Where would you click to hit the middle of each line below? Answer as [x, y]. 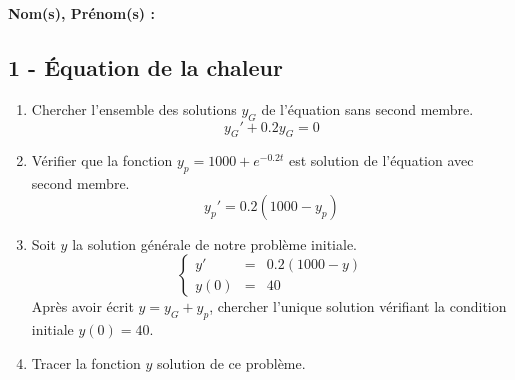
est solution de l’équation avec [381, 160]
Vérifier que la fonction [102, 160]
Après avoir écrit [82, 306]
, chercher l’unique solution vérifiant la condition [358, 306]
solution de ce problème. [231, 362]
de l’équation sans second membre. [367, 108]
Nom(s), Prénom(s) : [81, 13]
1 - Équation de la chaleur [145, 66]
